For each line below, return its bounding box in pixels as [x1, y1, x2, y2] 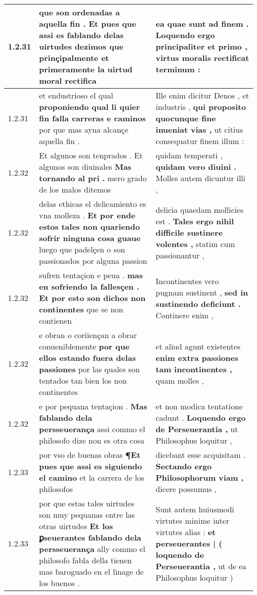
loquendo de [156, 548, 204, 560]
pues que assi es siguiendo [39, 460, 142, 472]
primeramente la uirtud [39, 63, 133, 75]
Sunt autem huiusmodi [156, 503, 234, 515]
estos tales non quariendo [39, 221, 140, 232]
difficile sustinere [156, 226, 223, 238]
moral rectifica [39, 75, 97, 86]
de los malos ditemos [39, 184, 111, 195]
